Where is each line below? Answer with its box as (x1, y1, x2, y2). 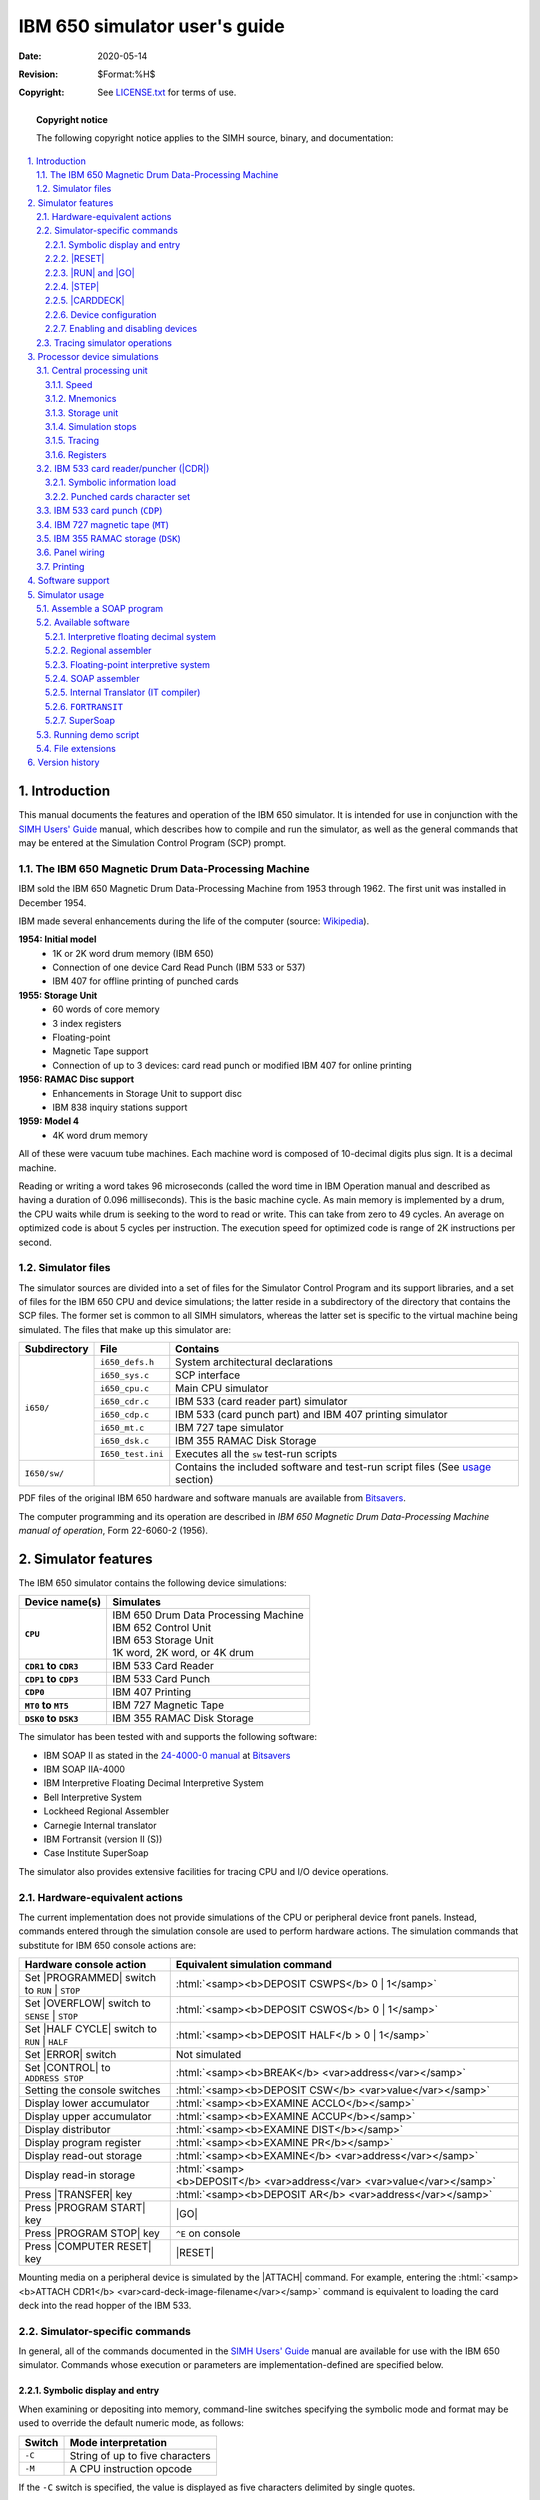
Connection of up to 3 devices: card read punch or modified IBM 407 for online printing (52, 1059, 412, 1071)
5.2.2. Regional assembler (45, 645, 152, 657)
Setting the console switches (24, 2083, 161, 2097)
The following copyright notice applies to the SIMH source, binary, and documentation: (36, 132, 394, 144)
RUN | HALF (24, 2035, 69, 2049)
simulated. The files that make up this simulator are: (18, 1323, 232, 1335)
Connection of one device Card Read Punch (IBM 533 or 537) (52, 961, 306, 974)
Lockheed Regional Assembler (43, 1805, 170, 1817)
